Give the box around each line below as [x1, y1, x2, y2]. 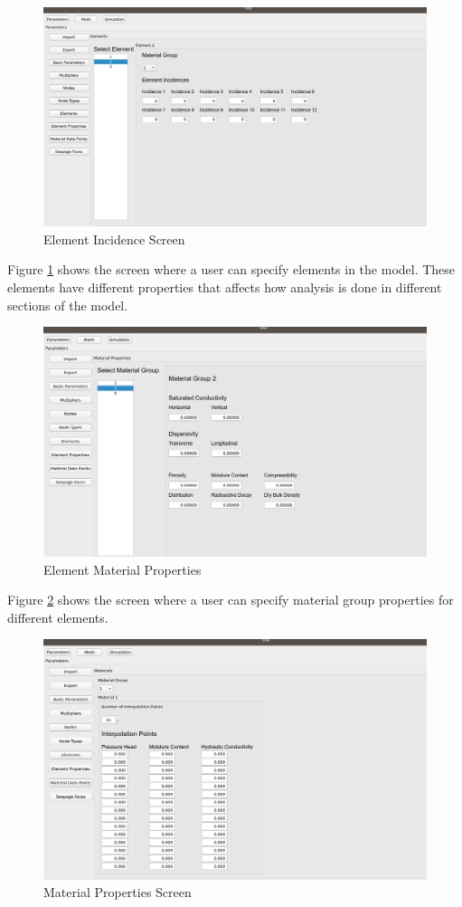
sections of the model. [7, 295, 128, 314]
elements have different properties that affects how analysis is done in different [7, 278, 442, 296]
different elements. [7, 607, 108, 626]
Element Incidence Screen [43, 229, 185, 248]
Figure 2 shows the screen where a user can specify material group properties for [7, 590, 454, 609]
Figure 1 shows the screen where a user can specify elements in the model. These [7, 260, 456, 279]
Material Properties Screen [43, 883, 192, 902]
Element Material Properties [43, 559, 202, 578]
